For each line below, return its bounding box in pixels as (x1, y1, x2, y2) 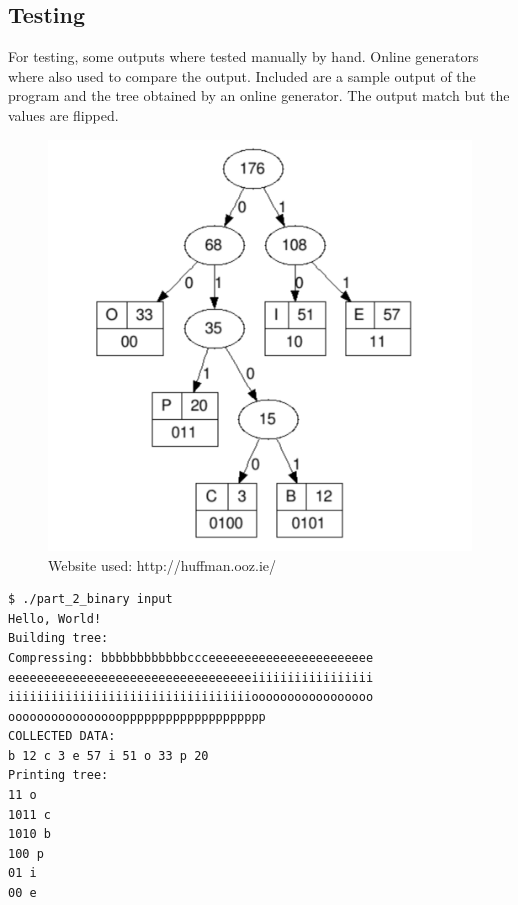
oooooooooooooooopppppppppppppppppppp (8, 709, 266, 724)
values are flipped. (8, 104, 119, 125)
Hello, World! (8, 611, 102, 626)
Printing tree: (8, 768, 109, 783)
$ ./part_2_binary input (8, 592, 173, 607)
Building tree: (8, 631, 109, 646)
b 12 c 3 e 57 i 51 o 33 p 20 (8, 748, 209, 763)
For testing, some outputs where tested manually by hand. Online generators (8, 46, 479, 67)
